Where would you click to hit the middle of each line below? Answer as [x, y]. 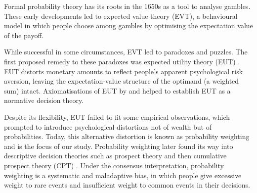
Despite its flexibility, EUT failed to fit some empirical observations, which [117, 117]
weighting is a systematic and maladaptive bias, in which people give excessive [123, 175]
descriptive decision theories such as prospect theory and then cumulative [115, 156]
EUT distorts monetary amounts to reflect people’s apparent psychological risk [124, 71]
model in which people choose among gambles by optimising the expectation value [128, 25]
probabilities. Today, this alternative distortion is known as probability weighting [127, 136]
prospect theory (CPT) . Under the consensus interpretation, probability [114, 165]
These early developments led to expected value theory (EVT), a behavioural [121, 16]
